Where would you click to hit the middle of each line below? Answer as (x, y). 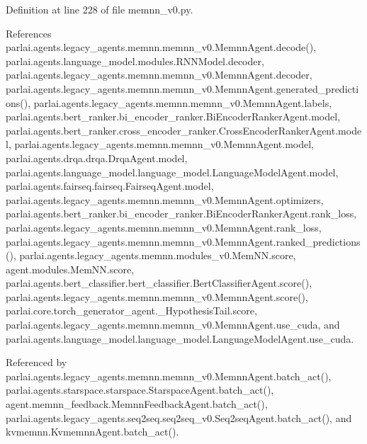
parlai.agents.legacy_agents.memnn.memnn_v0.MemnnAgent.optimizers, (165, 199)
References (29, 33)
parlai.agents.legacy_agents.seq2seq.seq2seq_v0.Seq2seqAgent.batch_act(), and (179, 417)
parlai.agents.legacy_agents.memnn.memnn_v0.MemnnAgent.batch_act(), (169, 376)
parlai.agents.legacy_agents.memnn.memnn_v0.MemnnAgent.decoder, (159, 75)
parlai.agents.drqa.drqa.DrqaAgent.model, (97, 158)
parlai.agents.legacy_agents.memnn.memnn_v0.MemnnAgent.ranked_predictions (183, 241)
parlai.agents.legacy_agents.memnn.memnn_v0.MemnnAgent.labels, (183, 102)
